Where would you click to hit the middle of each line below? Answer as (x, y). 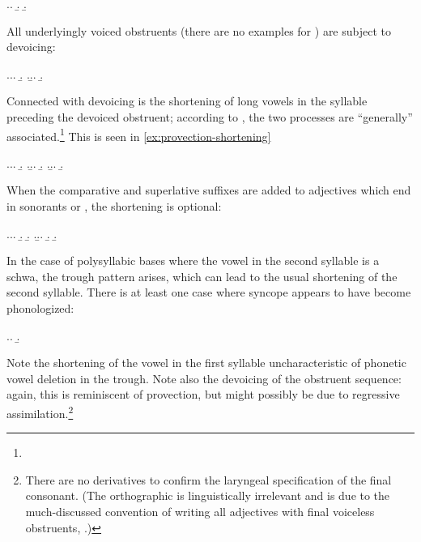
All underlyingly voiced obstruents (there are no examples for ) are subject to (199, 30)
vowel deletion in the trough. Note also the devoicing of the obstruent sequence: (204, 378)
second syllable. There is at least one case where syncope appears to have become (209, 292)
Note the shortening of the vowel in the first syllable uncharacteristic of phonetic (206, 363)
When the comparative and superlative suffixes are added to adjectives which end (209, 190)
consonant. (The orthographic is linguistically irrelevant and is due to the (208, 495)
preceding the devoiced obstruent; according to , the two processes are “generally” (210, 116)
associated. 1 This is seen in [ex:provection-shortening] (139, 134)
